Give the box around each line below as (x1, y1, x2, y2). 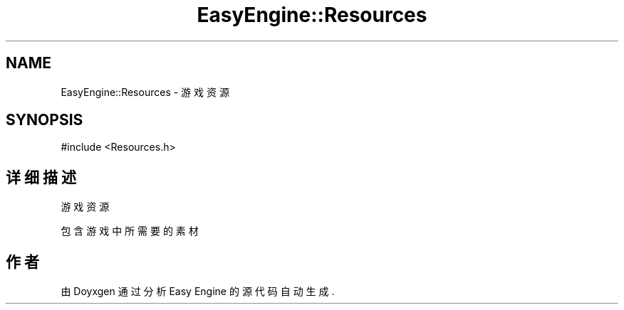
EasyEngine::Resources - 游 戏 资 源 (61, 85, 229, 98)
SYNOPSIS (6, 111, 83, 129)
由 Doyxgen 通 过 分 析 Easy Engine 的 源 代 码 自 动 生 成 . (61, 285, 335, 298)
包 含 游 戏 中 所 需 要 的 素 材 (61, 225, 199, 237)
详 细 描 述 (6, 168, 76, 186)
